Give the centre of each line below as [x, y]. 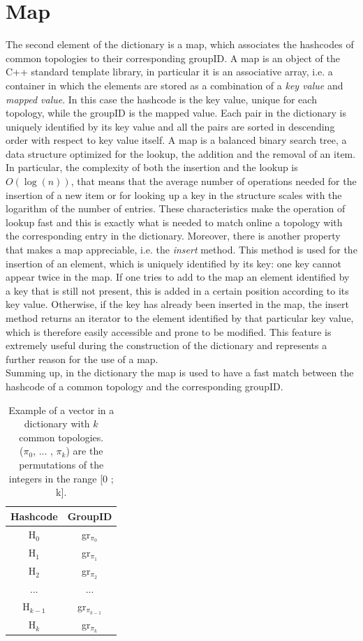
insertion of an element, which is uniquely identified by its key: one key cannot [173, 263]
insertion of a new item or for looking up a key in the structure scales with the [174, 194]
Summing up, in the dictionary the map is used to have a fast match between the [180, 373]
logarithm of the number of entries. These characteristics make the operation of [176, 208]
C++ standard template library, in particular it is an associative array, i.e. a [169, 72]
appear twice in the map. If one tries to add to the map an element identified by [178, 277]
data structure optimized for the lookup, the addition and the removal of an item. [181, 153]
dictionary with [57, 423]
